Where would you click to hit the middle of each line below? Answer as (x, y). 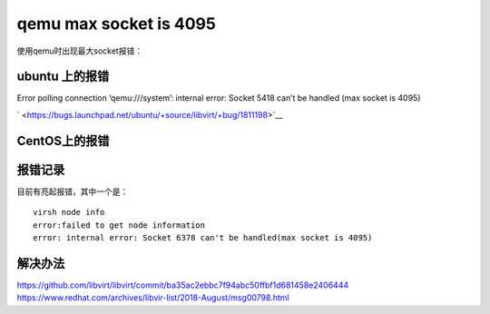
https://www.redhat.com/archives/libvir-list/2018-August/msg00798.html (153, 298)
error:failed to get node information (119, 225)
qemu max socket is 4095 (117, 24)
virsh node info (69, 212)
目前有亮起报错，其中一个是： (73, 191)
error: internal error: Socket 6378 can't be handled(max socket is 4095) (203, 237)
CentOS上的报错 (63, 141)
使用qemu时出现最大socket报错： (80, 51)
